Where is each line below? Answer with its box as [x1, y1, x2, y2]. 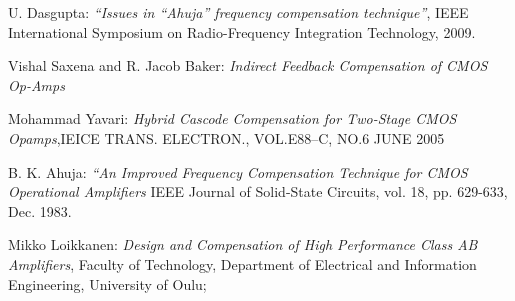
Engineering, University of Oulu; [8, 273, 207, 294]
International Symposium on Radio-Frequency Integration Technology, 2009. [8, 21, 476, 42]
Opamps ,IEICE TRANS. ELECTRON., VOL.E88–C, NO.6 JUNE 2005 [8, 127, 445, 148]
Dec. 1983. [8, 200, 72, 221]
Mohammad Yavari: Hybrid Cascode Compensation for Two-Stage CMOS [8, 108, 457, 129]
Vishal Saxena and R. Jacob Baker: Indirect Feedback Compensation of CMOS [8, 55, 488, 76]
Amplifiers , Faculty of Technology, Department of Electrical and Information [8, 253, 477, 274]
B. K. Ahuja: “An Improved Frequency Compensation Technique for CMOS [8, 161, 468, 182]
